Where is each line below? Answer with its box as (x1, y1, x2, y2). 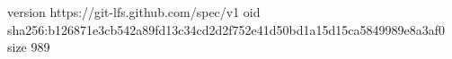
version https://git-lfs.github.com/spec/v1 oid (7, 3, 261, 21)
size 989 (7, 38, 50, 56)
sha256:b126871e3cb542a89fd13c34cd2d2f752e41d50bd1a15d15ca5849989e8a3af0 (7, 20, 446, 38)
